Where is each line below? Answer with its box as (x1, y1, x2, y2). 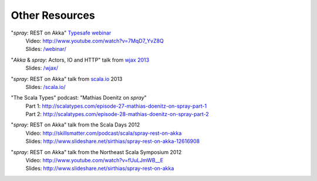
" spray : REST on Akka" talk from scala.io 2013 (11, 75, 123, 82)
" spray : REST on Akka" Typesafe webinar (11, 29, 112, 36)
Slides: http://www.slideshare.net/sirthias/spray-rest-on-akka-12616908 (25, 138, 200, 145)
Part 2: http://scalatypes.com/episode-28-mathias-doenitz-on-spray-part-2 (25, 111, 210, 118)
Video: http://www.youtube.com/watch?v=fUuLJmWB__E (25, 157, 164, 164)
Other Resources (11, 9, 95, 22)
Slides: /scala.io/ (25, 83, 66, 90)
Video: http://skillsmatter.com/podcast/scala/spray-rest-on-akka (25, 129, 182, 136)
